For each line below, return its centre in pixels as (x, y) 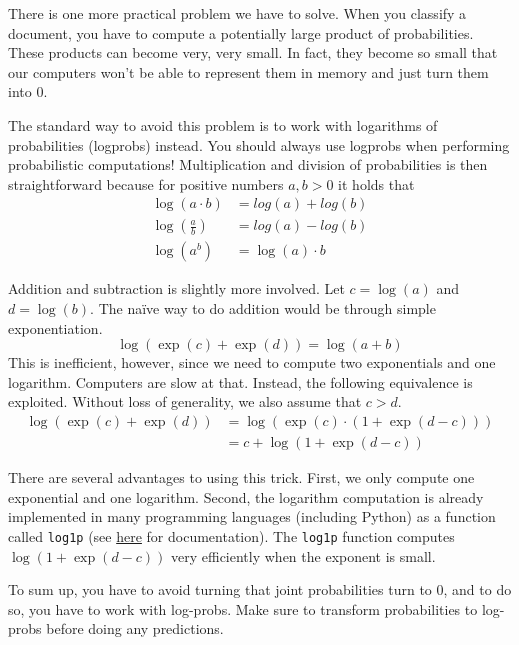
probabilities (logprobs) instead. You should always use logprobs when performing (259, 144)
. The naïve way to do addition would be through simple (263, 308)
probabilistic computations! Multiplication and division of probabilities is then (248, 164)
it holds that (376, 183)
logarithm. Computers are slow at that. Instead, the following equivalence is (240, 381)
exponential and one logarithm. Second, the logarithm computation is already (246, 496)
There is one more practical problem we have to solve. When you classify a (237, 13)
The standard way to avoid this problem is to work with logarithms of (223, 124)
